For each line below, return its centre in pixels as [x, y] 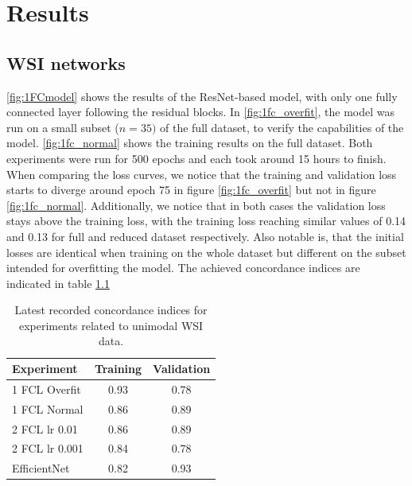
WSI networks [66, 62]
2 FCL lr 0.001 [48, 448]
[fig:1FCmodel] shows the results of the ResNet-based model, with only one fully [202, 96]
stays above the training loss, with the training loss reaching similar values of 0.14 [206, 221]
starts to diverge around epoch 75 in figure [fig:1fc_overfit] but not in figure [191, 190]
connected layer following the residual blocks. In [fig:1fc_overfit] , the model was [201, 112]
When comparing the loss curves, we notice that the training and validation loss [202, 174]
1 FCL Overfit [47, 389]
